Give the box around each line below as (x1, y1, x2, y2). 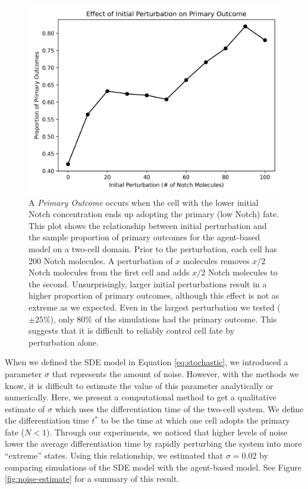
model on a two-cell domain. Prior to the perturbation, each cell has (29, 242, 277, 255)
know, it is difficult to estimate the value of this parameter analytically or (5, 379, 274, 391)
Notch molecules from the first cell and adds (29, 266, 190, 278)
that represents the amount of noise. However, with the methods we (52, 367, 299, 380)
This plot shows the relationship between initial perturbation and (29, 219, 267, 231)
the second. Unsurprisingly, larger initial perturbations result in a (29, 277, 267, 290)
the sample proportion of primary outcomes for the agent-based (29, 231, 260, 243)
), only (50, 312, 74, 325)
